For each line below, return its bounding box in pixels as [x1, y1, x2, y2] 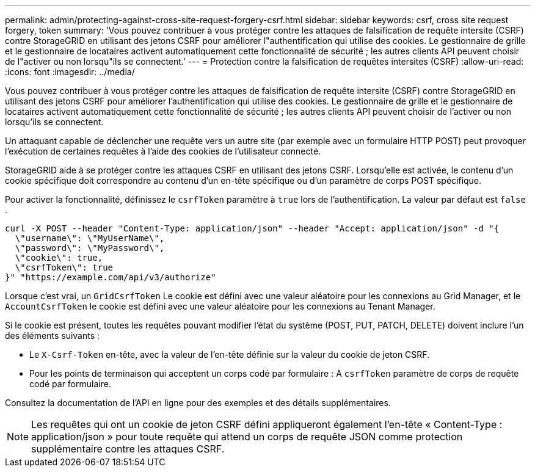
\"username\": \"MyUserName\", [15, 233, 165, 243]
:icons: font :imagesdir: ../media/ [5, 67, 135, 77]
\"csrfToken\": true [15, 263, 114, 272]
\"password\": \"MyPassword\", [15, 243, 165, 253]
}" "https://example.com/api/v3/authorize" [5, 272, 216, 282]
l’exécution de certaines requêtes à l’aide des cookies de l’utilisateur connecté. [5, 146, 321, 156]
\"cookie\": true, [15, 253, 103, 263]
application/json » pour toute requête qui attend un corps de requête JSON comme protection [31, 430, 463, 443]
